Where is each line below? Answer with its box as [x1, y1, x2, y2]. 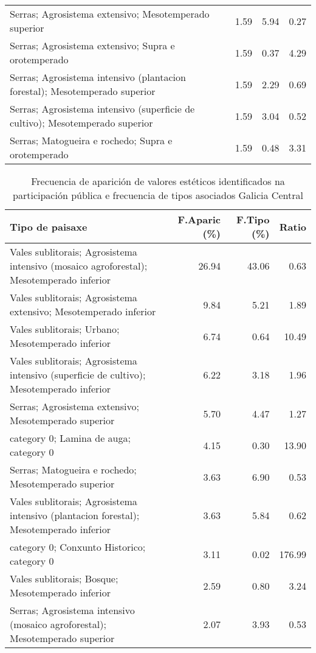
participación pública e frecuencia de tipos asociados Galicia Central [13, 188, 303, 202]
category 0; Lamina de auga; [10, 431, 131, 445]
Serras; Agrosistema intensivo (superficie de [10, 102, 195, 116]
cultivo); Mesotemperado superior [10, 116, 153, 130]
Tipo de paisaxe [10, 219, 88, 234]
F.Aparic [177, 212, 221, 226]
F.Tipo [236, 212, 270, 226]
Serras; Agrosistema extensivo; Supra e [10, 38, 175, 52]
